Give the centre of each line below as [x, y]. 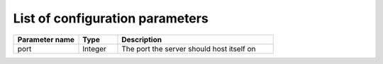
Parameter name [46, 39]
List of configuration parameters [111, 18]
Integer [94, 49]
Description [142, 39]
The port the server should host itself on [189, 49]
